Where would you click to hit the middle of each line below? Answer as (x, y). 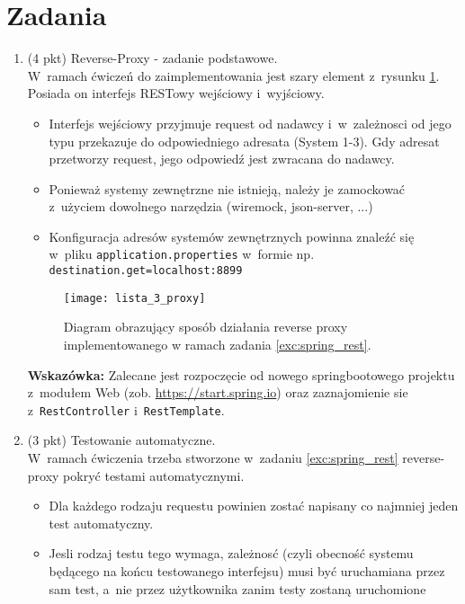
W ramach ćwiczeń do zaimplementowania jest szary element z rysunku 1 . (233, 75)
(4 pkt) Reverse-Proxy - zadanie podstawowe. (152, 58)
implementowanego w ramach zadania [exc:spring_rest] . (217, 345)
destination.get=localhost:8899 (146, 271)
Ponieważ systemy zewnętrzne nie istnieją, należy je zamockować (227, 188)
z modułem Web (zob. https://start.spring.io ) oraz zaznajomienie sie (218, 392)
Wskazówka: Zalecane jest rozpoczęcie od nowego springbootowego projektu (241, 374)
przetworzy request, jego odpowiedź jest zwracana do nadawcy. (222, 159)
